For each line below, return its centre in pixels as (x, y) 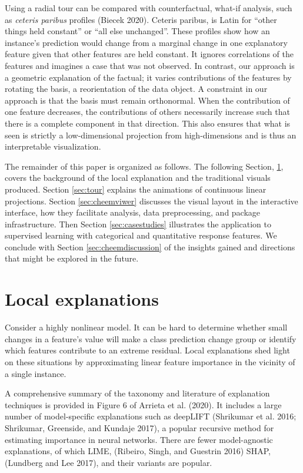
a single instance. (36, 373)
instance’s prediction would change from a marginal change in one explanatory (146, 42)
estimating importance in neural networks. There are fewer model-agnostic (139, 439)
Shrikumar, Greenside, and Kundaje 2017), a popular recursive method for (139, 427)
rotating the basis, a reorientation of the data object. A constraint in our (136, 89)
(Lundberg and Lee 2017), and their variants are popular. (109, 462)
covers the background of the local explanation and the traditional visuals (138, 178)
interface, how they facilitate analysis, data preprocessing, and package (133, 212)
